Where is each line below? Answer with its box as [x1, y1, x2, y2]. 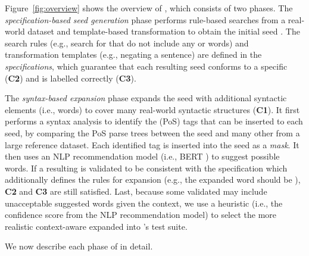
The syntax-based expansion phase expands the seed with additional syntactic [5, 92, 287, 104]
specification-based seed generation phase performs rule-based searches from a [5, 13, 286, 26]
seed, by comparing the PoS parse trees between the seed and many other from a [5, 126, 300, 139]
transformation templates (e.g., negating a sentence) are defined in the [5, 48, 262, 61]
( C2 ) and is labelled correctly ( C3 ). [5, 71, 136, 84]
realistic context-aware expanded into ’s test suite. [5, 220, 188, 232]
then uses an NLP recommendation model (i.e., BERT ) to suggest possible [5, 150, 280, 163]
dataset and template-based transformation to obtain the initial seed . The [27, 25, 300, 38]
